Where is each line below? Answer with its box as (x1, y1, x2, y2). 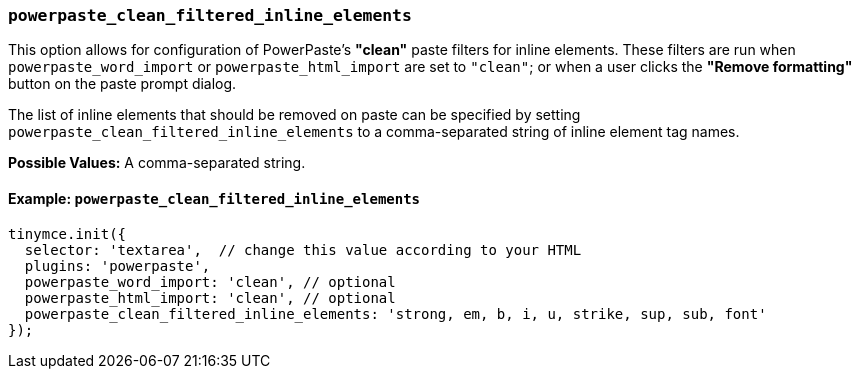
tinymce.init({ (8, 225, 127, 242)
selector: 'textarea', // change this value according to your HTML (24, 241, 582, 258)
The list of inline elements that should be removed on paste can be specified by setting (8, 106, 581, 124)
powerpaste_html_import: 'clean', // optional (24, 289, 396, 306)
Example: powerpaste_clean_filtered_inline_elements (8, 189, 421, 207)
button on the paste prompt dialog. (8, 75, 237, 93)
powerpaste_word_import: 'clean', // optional (24, 273, 396, 290)
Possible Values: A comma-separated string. (8, 154, 306, 172)
